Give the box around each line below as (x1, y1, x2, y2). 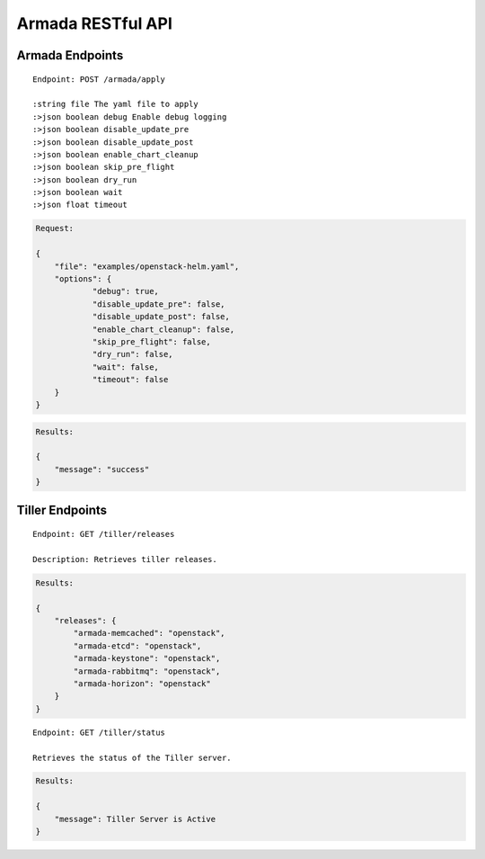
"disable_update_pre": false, (92, 299, 225, 309)
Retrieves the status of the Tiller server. (32, 752, 233, 763)
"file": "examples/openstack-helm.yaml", (54, 261, 240, 272)
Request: (35, 223, 75, 234)
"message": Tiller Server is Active (54, 814, 216, 824)
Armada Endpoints (16, 48, 124, 63)
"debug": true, (92, 286, 159, 297)
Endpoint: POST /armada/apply (32, 74, 166, 85)
